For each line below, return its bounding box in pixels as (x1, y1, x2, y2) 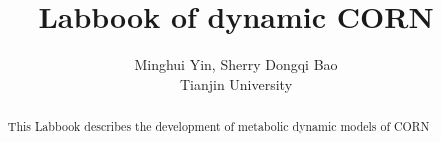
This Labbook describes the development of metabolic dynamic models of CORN (7, 118, 430, 135)
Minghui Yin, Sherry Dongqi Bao (134, 54, 338, 75)
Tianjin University (179, 73, 293, 94)
